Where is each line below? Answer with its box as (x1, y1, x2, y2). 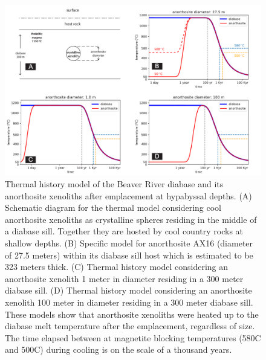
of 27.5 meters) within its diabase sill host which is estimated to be (5, 248, 253, 261)
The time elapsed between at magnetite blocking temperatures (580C (5, 331, 261, 344)
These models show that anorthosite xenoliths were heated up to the (5, 307, 259, 320)
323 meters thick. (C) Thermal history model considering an (5, 260, 229, 273)
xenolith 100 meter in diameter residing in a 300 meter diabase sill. (5, 295, 253, 308)
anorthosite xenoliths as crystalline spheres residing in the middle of (5, 213, 257, 225)
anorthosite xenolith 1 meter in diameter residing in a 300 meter (5, 272, 244, 284)
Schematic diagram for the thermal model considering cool (5, 201, 222, 214)
